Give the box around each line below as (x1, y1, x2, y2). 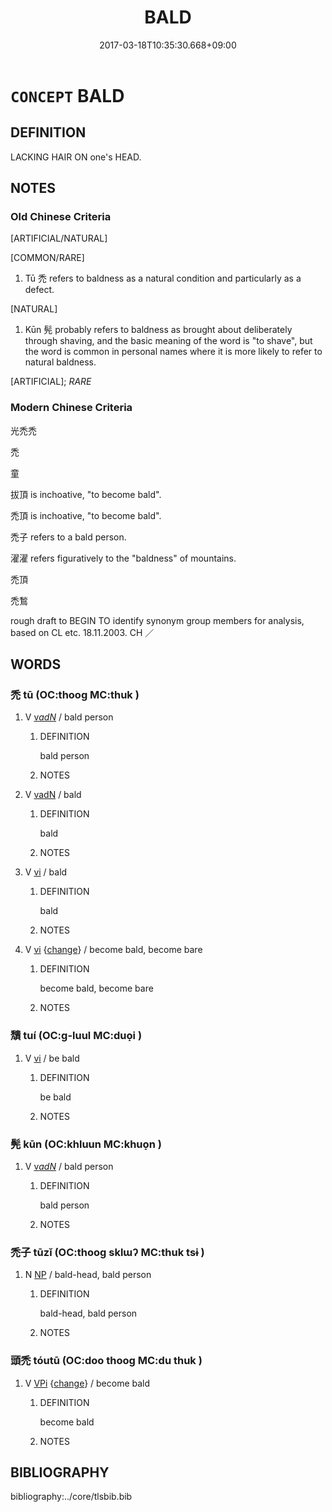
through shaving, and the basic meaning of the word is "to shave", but (24, 335, 313, 347)
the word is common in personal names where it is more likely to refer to (24, 346, 323, 358)
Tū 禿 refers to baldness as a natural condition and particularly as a (24, 272, 302, 285)
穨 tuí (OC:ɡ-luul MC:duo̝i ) (10, 1029, 143, 1043)
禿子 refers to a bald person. (10, 531, 127, 543)
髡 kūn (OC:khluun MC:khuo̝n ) (10, 1137, 162, 1151)
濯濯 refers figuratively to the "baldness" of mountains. (10, 552, 237, 564)
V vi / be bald (24, 1052, 80, 1064)
